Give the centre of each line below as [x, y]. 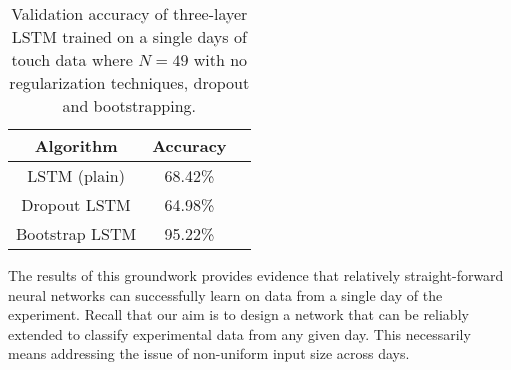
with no [220, 59]
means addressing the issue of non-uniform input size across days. [209, 353]
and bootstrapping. [129, 105]
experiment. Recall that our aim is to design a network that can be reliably [238, 314]
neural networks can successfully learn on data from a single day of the [225, 294]
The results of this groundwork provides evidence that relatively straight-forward [256, 275]
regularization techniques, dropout [129, 82]
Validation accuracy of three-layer [129, 13]
